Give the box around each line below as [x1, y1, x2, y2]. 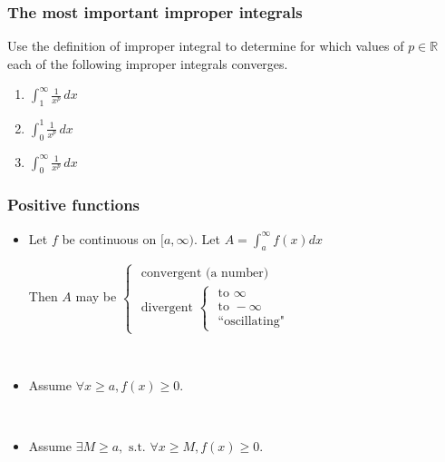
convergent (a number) [140, 266, 269, 280]
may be [75, 287, 117, 306]
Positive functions [7, 193, 140, 216]
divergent [140, 300, 193, 314]
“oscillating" [218, 314, 285, 328]
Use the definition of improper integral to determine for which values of [7, 36, 404, 55]
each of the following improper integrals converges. [7, 54, 288, 73]
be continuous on [62, 229, 157, 248]
